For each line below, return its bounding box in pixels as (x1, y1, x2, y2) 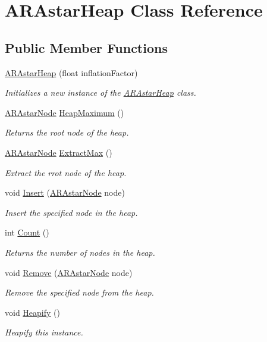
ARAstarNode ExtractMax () (5, 146, 112, 158)
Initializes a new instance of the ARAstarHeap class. (5, 86, 196, 99)
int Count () (5, 226, 49, 239)
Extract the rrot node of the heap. (5, 166, 127, 178)
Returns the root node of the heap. (5, 126, 129, 139)
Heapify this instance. (5, 326, 83, 338)
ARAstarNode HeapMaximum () (5, 106, 124, 118)
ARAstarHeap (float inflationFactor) (5, 66, 138, 79)
